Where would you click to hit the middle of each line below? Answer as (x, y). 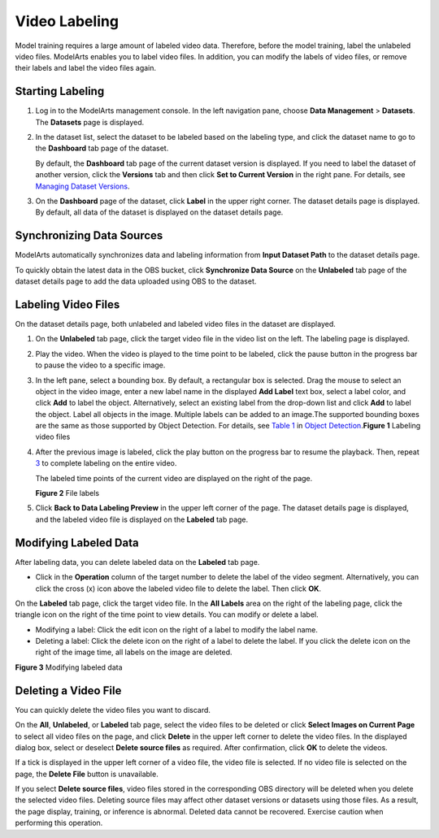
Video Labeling (67, 21)
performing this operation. (59, 823)
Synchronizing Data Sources (89, 236)
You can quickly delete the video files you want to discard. (113, 710)
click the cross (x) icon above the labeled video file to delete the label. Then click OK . (178, 588)
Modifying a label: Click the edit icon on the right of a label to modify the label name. (177, 629)
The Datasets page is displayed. (90, 122)
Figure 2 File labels (67, 493)
